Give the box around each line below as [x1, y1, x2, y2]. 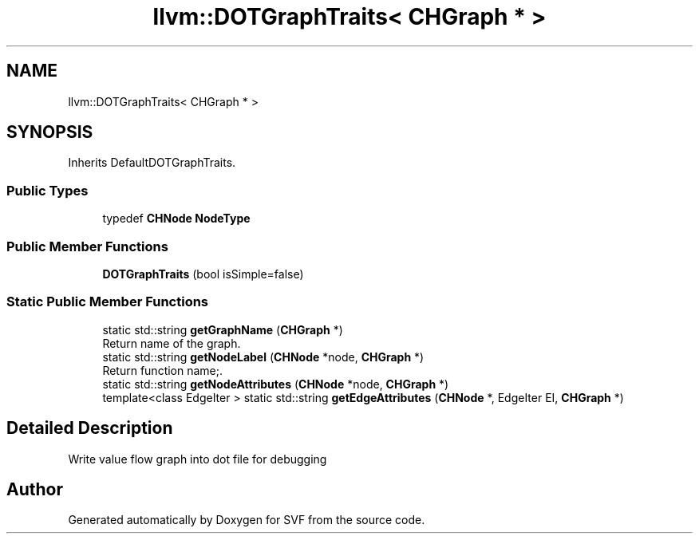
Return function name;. [102, 363, 223, 377]
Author [6, 479, 63, 499]
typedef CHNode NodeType [102, 211, 251, 226]
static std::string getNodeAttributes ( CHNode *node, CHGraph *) [102, 376, 449, 391]
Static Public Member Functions [6, 294, 209, 310]
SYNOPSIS [6, 122, 93, 143]
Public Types [6, 182, 89, 199]
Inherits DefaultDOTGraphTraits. [68, 156, 236, 170]
